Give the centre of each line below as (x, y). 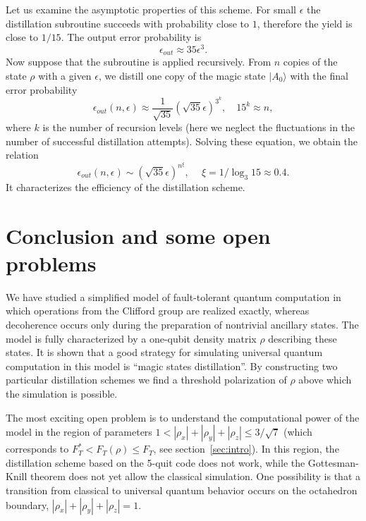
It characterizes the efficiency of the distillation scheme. (126, 186)
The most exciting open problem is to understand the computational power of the (183, 417)
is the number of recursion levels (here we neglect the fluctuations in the (199, 127)
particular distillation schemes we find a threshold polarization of (146, 380)
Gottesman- (333, 462)
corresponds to (37, 449)
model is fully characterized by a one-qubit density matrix (131, 338)
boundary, (28, 504)
